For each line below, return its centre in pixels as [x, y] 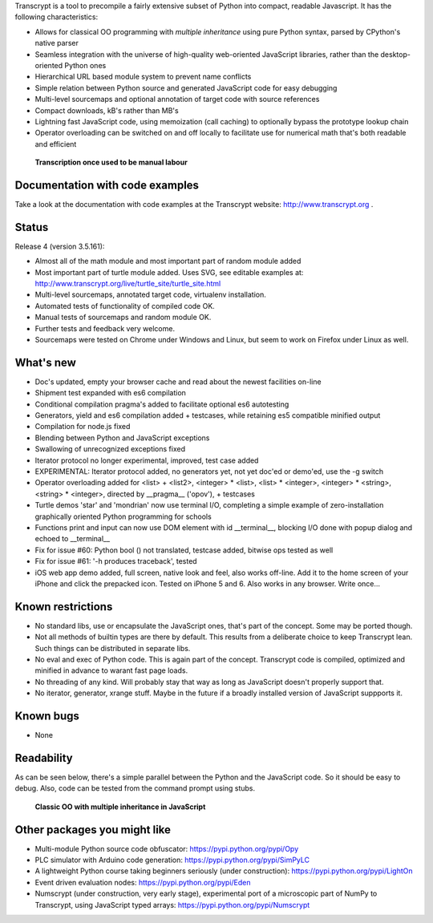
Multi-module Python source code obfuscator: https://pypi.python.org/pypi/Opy [167, 848]
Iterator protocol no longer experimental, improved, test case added [147, 460]
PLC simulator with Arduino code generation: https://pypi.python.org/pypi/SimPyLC [172, 860]
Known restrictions [64, 607]
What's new [45, 362]
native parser [57, 43]
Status [32, 227]
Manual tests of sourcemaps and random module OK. [123, 318]
